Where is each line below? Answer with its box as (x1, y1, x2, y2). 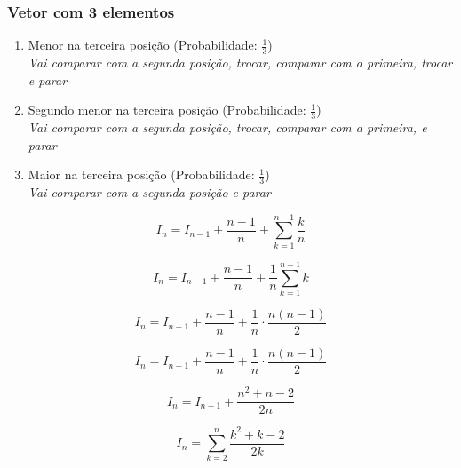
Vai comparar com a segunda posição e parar (28, 183, 271, 202)
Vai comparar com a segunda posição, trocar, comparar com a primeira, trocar (28, 53, 453, 72)
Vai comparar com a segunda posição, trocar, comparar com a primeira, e (28, 118, 427, 137)
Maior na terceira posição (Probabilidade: (28, 165, 255, 184)
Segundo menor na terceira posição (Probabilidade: (28, 100, 306, 119)
